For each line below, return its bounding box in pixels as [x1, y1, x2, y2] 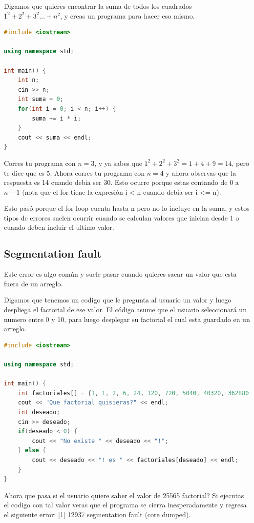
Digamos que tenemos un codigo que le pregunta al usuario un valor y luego [4, 295, 232, 305]
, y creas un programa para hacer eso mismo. [60, 10, 195, 20]
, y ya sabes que [94, 158, 142, 168]
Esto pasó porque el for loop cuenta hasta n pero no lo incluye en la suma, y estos [4, 203, 250, 213]
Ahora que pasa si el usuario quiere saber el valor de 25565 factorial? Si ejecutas [4, 490, 244, 500]
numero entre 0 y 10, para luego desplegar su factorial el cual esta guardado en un [4, 314, 250, 324]
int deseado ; [18, 408, 60, 416]
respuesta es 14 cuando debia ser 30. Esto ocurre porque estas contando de [4, 177, 228, 187]
